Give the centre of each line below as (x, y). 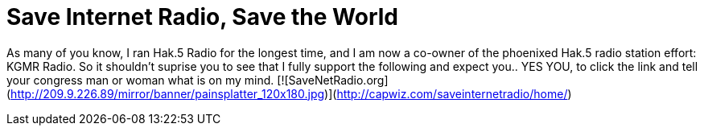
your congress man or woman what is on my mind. (140, 80)
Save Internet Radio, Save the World (202, 17)
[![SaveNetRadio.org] (333, 80)
